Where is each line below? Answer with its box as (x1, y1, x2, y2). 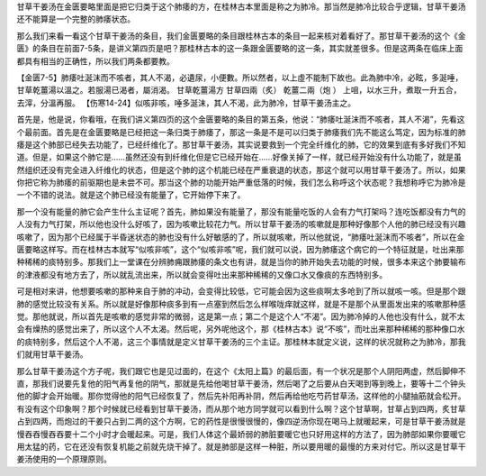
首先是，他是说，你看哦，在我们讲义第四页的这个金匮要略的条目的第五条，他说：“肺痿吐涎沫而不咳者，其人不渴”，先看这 (16, 114, 465, 125)
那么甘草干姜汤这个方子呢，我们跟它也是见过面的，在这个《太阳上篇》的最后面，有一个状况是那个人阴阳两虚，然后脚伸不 (16, 365, 466, 376)
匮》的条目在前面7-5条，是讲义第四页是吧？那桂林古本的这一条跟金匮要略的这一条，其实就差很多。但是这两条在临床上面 (16, 43, 463, 54)
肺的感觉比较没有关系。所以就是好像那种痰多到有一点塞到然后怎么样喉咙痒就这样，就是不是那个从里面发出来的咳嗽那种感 (16, 298, 466, 309)
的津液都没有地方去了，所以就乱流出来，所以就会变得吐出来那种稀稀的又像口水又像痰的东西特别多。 (16, 269, 387, 279)
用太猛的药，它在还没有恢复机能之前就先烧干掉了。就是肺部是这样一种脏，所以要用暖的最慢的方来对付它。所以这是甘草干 (16, 441, 466, 452)
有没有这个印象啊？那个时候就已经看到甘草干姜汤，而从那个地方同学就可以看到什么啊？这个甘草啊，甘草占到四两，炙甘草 (16, 403, 466, 414)
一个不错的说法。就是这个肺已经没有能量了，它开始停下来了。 (16, 189, 246, 200)
